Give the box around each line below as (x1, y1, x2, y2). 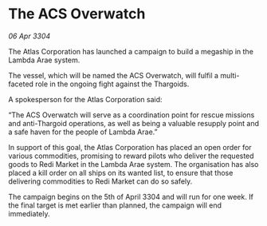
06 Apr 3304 (8, 31, 51, 41)
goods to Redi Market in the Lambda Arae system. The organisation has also (8, 159, 259, 169)
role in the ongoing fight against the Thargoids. (35, 79, 190, 89)
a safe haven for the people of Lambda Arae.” (8, 127, 158, 137)
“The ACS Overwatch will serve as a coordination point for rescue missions (8, 109, 255, 120)
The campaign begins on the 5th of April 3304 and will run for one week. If (8, 192, 253, 201)
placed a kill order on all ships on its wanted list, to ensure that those (8, 168, 234, 177)
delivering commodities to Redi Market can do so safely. (8, 176, 193, 186)
